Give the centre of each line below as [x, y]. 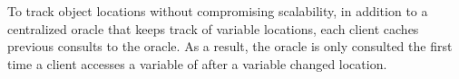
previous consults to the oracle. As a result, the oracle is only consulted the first [230, 46]
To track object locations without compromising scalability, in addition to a [218, 11]
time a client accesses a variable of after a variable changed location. [197, 63]
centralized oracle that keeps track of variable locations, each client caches [213, 28]
